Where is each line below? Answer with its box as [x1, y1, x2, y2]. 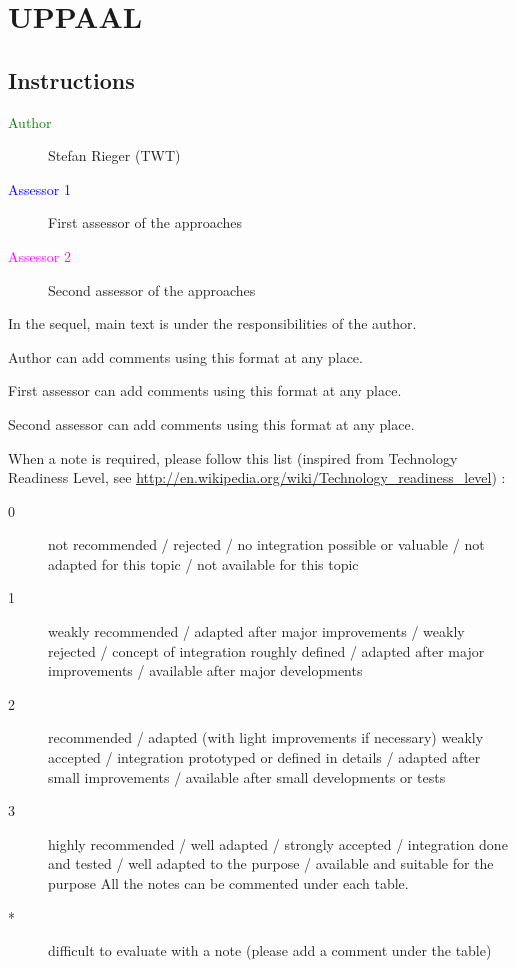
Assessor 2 [8, 245, 71, 266]
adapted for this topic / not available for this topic [48, 553, 359, 574]
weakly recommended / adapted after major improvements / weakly [48, 621, 465, 642]
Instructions [8, 64, 135, 95]
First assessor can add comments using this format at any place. [8, 380, 402, 401]
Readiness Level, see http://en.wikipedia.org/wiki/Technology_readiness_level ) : [8, 467, 506, 488]
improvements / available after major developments [48, 660, 363, 681]
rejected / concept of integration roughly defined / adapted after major [48, 640, 485, 661]
